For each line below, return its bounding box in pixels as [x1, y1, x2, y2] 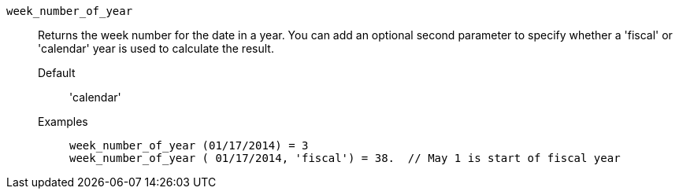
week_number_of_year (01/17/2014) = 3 [69, 139, 309, 152]
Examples [38, 115, 88, 128]
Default [38, 66, 76, 79]
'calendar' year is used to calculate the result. [38, 42, 274, 55]
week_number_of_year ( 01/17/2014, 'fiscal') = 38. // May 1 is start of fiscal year [69, 152, 621, 164]
